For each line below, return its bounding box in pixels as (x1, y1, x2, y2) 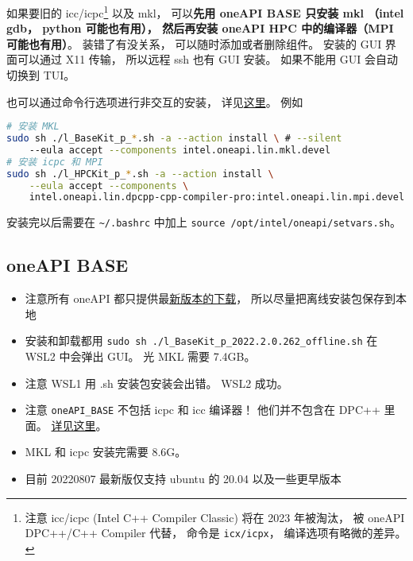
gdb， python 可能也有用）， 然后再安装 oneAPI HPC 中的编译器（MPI (6, 20, 394, 37)
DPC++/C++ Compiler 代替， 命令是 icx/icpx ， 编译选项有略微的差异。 (25, 524, 407, 541)
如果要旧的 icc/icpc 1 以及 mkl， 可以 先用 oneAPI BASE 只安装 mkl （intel (6, 2, 404, 21)
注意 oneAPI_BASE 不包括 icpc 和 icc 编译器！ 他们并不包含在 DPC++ (25, 401, 380, 418)
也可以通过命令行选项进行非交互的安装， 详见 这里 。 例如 (6, 93, 303, 110)
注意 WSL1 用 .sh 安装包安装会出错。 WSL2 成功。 (25, 374, 288, 391)
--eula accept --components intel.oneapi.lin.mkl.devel (29, 144, 331, 156)
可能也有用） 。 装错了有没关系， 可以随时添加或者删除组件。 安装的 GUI (6, 35, 382, 52)
